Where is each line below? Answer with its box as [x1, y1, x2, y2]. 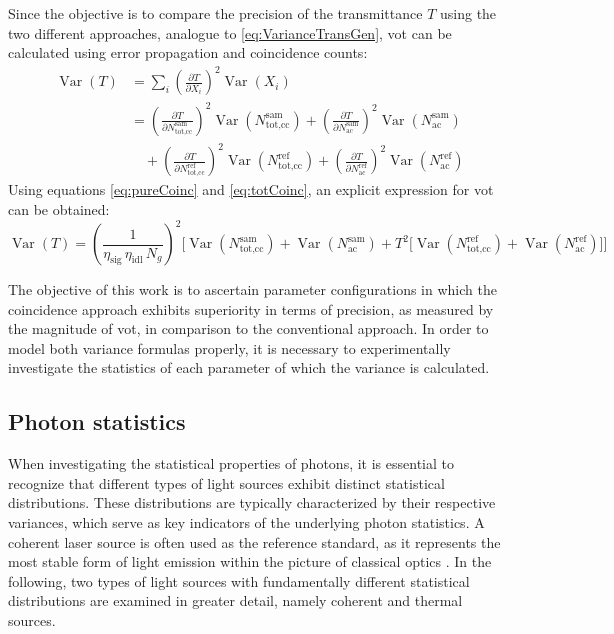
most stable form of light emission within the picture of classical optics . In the [8, 551, 492, 572]
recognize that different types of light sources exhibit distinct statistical [8, 472, 445, 493]
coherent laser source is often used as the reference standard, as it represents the [8, 531, 501, 552]
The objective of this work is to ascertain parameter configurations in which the [8, 279, 497, 300]
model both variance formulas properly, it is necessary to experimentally [8, 337, 451, 358]
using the [440, 3, 497, 23]
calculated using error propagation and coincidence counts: [8, 42, 368, 63]
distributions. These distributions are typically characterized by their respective [8, 492, 496, 513]
